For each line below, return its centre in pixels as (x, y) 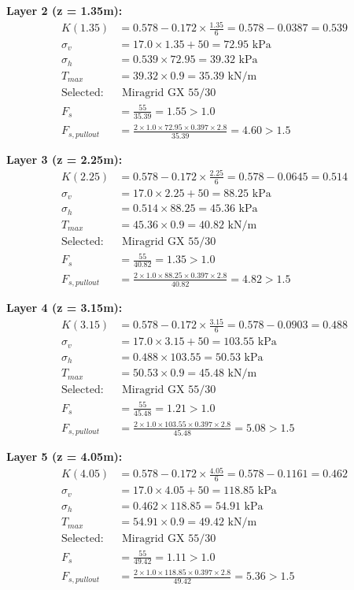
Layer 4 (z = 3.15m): (65, 308)
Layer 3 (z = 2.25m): (65, 159)
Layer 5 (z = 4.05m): (65, 456)
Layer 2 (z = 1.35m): (65, 10)
